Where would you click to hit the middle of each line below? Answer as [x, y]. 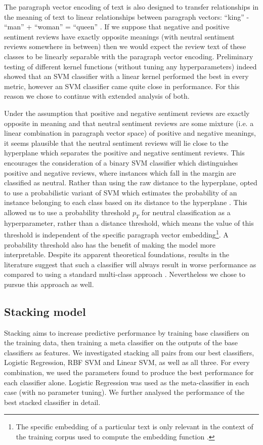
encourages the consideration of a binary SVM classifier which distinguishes [121, 162]
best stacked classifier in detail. [52, 402]
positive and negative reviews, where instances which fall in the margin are [120, 172]
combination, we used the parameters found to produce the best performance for [129, 372]
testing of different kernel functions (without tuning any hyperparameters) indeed [130, 66]
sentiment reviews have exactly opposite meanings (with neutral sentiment [119, 36]
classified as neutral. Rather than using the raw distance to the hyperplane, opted [131, 183]
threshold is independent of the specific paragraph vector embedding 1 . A [116, 234]
